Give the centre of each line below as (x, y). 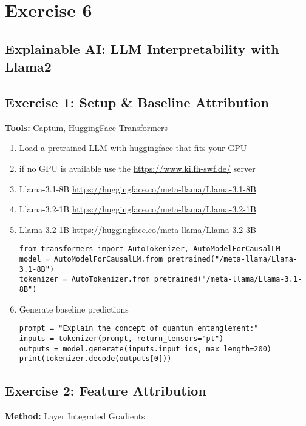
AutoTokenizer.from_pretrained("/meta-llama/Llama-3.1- (187, 279)
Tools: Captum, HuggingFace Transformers (87, 127)
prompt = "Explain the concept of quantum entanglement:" (139, 329)
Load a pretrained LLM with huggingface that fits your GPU (133, 148)
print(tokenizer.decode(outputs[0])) (95, 359)
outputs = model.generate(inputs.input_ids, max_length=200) (145, 349)
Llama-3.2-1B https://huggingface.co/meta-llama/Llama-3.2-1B (138, 209)
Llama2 (28, 66)
